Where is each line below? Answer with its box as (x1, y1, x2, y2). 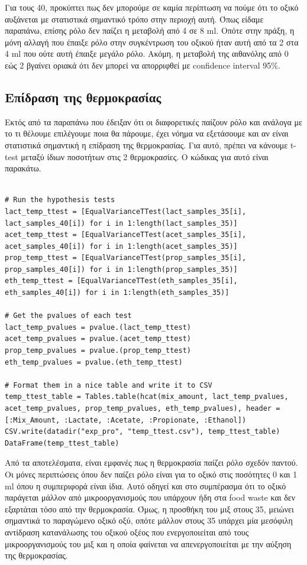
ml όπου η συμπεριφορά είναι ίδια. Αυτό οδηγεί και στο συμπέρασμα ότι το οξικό (5, 479, 286, 492)
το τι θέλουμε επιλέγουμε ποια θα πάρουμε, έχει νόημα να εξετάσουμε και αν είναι (5, 127, 289, 139)
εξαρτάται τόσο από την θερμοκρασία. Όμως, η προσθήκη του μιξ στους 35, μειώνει (5, 502, 294, 515)
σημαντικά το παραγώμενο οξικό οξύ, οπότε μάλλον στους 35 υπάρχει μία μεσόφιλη (5, 514, 293, 527)
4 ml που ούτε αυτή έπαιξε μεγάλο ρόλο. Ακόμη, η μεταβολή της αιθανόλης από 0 (5, 47, 289, 60)
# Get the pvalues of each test (5, 311, 132, 320)
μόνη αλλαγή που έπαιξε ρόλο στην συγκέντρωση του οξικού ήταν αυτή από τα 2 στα (5, 35, 299, 48)
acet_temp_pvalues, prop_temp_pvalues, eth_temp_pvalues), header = (5, 404, 280, 413)
